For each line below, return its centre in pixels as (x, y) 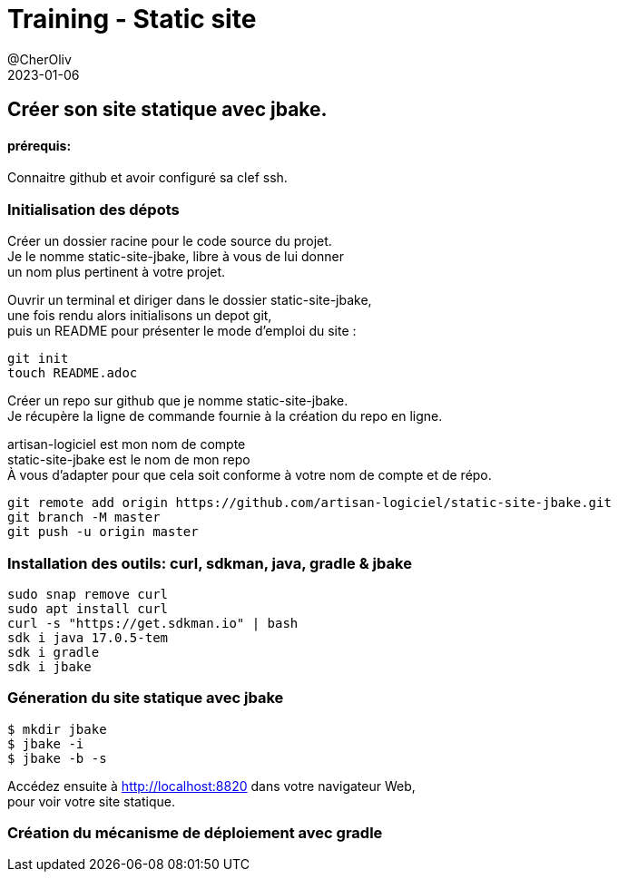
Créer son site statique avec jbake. (167, 110)
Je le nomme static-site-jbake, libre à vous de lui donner (176, 257)
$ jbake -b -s (57, 758)
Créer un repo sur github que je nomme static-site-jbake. (178, 401)
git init (38, 359)
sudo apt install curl (88, 608)
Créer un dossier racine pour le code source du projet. (170, 241)
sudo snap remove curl (88, 594)
